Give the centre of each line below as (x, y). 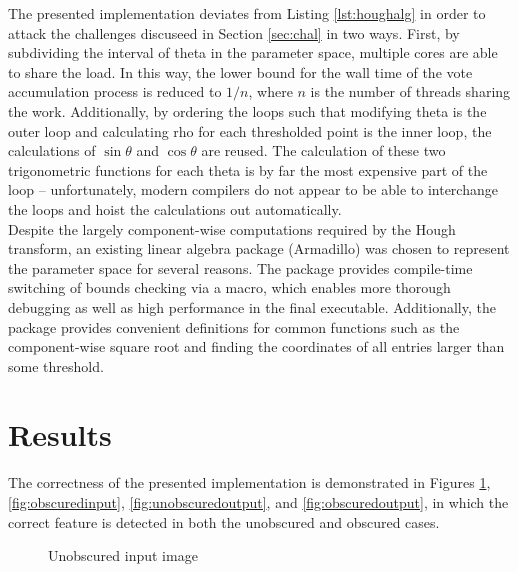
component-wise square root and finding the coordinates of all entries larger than (256, 346)
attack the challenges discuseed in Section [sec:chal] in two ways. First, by (234, 32)
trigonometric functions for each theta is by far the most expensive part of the (248, 169)
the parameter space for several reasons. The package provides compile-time (240, 267)
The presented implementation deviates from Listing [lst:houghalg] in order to (247, 13)
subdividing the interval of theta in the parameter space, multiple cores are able (253, 52)
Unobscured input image (123, 555)
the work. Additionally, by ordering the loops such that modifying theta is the (247, 110)
